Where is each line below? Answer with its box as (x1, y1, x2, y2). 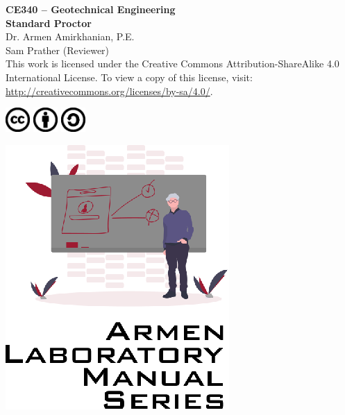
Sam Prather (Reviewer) (6, 42, 110, 57)
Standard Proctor (6, 15, 92, 30)
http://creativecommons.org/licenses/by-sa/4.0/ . (6, 83, 213, 98)
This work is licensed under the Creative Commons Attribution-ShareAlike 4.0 (6, 56, 339, 71)
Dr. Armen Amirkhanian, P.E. (6, 29, 135, 44)
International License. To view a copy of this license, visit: (6, 69, 253, 84)
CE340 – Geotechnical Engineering (6, 2, 176, 16)
